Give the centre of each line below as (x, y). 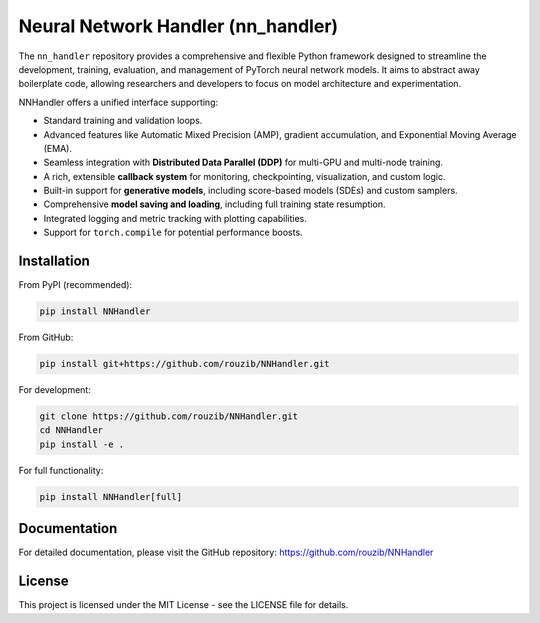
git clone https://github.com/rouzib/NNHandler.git (169, 416)
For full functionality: (61, 470)
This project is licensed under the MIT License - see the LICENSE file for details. (183, 605)
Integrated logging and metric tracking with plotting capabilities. (175, 218)
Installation (54, 261)
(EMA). (57, 148)
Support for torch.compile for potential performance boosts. (173, 232)
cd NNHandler (71, 430)
